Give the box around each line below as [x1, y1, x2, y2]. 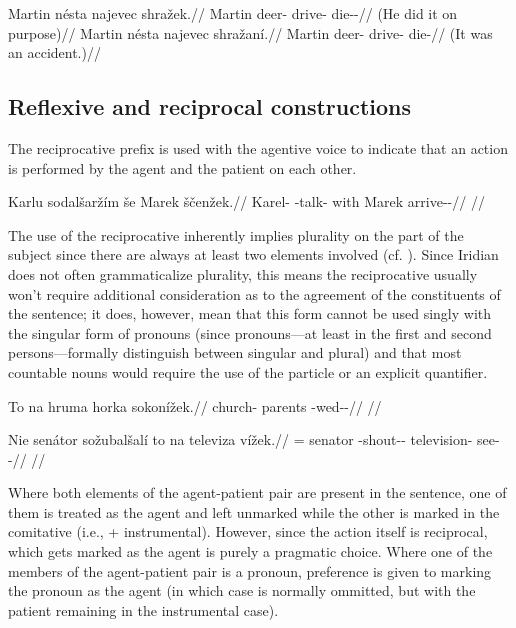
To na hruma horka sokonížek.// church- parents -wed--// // [8, 395, 382, 416]
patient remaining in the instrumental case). [8, 599, 279, 620]
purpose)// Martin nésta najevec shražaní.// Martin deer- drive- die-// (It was [8, 22, 493, 43]
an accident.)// [8, 42, 101, 63]
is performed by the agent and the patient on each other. [8, 157, 357, 178]
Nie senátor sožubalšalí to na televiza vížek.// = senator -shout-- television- [8, 429, 473, 450]
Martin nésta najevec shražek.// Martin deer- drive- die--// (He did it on [8, 3, 458, 23]
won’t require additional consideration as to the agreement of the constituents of [8, 283, 501, 304]
